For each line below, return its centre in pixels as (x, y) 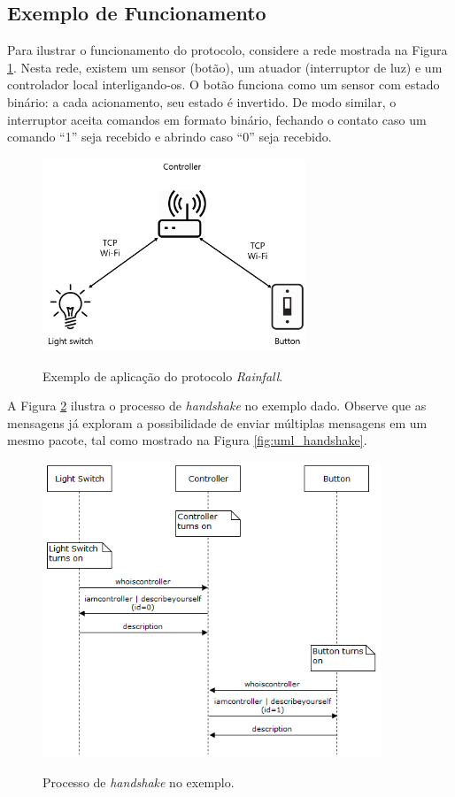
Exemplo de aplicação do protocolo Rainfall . (163, 376)
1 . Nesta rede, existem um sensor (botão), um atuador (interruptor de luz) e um (225, 67)
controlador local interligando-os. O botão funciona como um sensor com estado (224, 84)
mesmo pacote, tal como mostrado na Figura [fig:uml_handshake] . (187, 440)
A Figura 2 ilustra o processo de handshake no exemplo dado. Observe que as (217, 406)
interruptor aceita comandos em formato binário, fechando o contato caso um (217, 119)
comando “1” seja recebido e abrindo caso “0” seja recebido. (170, 137)
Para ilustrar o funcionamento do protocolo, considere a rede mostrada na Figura (227, 50)
